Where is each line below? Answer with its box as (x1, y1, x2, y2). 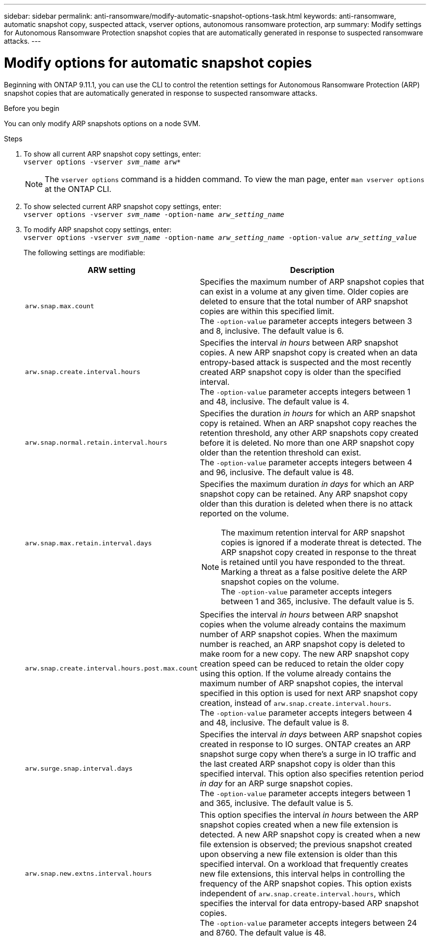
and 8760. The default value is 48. (200, 927, 326, 938)
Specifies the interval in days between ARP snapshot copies (200, 729, 422, 739)
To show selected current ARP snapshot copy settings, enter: (24, 202, 221, 211)
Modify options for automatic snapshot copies (4, 54, 312, 71)
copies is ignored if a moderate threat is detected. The (221, 537, 422, 547)
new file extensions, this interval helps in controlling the (200, 868, 405, 879)
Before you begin (4, 104, 59, 112)
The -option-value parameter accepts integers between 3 (200, 316, 412, 326)
